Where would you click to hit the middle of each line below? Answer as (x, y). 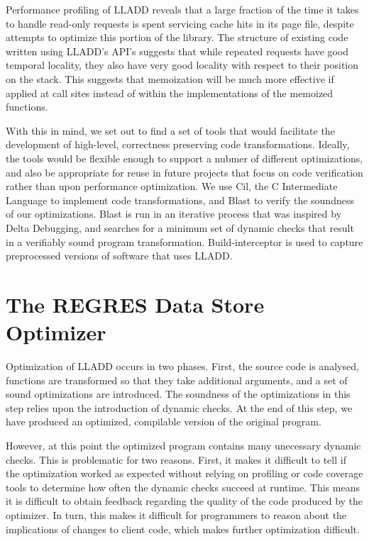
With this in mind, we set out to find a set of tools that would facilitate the (170, 130)
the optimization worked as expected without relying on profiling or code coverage (184, 473)
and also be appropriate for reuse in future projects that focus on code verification (184, 172)
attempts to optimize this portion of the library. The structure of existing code (177, 37)
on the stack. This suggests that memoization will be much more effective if (170, 78)
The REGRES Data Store (135, 304)
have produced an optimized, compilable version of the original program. (164, 422)
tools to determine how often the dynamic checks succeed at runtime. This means (183, 487)
